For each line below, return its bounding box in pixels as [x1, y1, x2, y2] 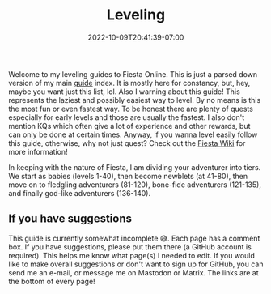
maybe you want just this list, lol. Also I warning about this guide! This [8, 87, 240, 96]
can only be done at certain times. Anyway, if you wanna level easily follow [8, 130, 258, 139]
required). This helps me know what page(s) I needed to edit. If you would [8, 250, 255, 260]
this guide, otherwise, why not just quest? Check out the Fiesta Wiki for [8, 138, 246, 147]
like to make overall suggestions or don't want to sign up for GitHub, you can [8, 259, 264, 269]
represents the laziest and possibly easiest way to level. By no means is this [8, 95, 261, 104]
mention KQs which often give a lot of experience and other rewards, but [8, 121, 251, 130]
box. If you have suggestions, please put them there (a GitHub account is [8, 241, 252, 252]
